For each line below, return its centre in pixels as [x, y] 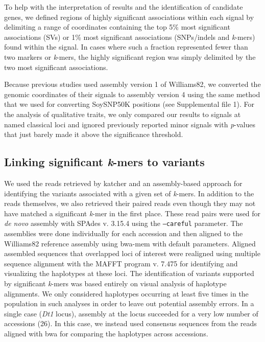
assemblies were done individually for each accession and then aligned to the [124, 233]
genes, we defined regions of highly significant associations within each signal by [129, 17]
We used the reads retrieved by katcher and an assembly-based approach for [123, 183]
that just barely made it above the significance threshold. [94, 134]
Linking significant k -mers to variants [104, 162]
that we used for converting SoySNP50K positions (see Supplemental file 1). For [129, 104]
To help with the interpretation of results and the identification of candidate [124, 7]
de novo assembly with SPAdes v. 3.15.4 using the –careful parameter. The [124, 223]
